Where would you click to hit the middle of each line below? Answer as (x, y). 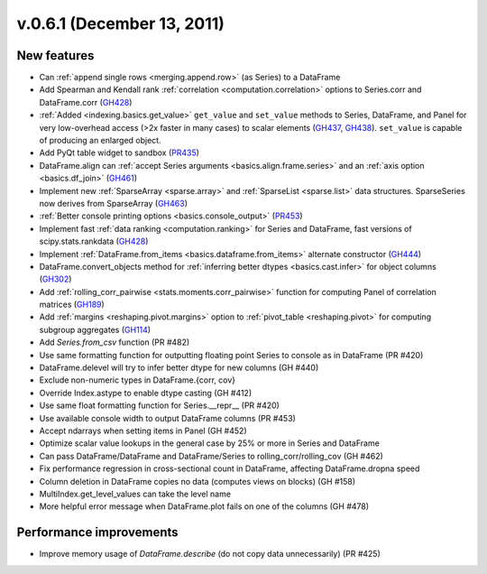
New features (55, 56)
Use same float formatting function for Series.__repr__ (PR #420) (159, 405)
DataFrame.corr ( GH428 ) (86, 102)
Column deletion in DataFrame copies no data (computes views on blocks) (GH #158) (198, 481)
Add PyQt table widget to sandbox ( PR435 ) (119, 153)
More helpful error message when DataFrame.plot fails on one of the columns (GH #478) (204, 506)
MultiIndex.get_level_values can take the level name (135, 494)
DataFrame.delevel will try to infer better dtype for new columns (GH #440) (179, 368)
